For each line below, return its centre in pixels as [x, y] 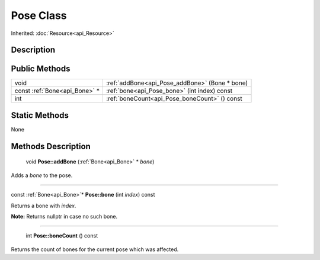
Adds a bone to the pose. [42, 175]
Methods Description [51, 146]
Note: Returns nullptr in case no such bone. [64, 216]
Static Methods [40, 115]
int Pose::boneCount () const [62, 236]
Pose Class [39, 15]
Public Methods [41, 69]
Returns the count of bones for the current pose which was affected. [95, 249]
